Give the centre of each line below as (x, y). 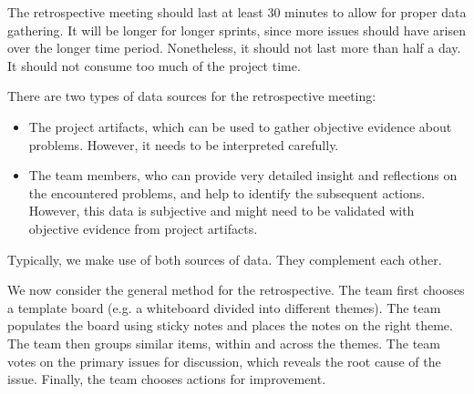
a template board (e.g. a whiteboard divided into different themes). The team (224, 307)
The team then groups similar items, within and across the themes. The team (224, 343)
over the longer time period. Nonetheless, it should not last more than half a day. (234, 48)
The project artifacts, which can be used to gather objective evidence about (240, 126)
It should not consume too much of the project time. (154, 65)
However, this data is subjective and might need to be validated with (222, 211)
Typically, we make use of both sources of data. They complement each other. (225, 259)
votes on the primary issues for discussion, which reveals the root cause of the (224, 361)
